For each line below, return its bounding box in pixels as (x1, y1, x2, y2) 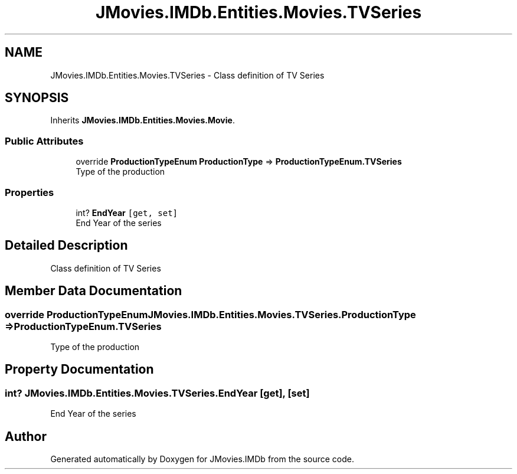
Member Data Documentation (5, 283, 182, 299)
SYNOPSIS (5, 90, 69, 106)
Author (5, 429, 47, 444)
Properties (5, 186, 54, 198)
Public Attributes (5, 135, 84, 147)
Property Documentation (5, 362, 154, 377)
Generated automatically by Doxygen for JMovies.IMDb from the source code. (50, 454, 355, 465)
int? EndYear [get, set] (76, 207, 178, 218)
